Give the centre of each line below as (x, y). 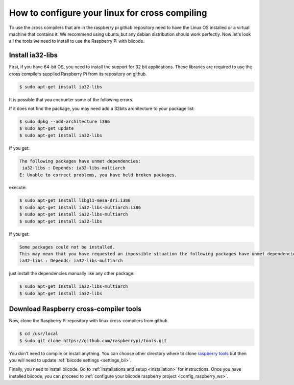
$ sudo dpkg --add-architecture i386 (65, 121)
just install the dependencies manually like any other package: (72, 274)
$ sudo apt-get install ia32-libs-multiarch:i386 (80, 207)
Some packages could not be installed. (67, 247)
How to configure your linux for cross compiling (108, 13)
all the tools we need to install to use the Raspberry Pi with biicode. (77, 41)
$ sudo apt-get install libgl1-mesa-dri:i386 (75, 201)
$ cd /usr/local (39, 334)
